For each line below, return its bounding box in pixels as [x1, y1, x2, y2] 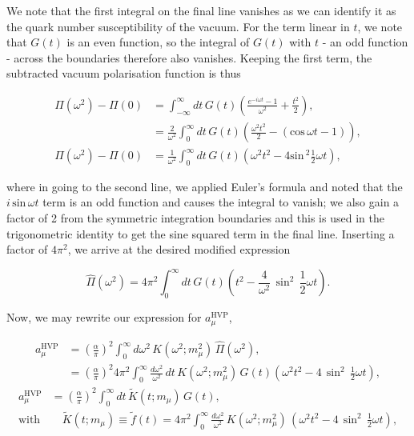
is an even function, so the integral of [66, 34, 250, 50]
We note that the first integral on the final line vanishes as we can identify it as [6, 2, 396, 18]
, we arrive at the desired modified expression [67, 241, 291, 258]
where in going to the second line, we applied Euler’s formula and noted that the [6, 178, 403, 194]
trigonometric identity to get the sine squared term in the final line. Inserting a [6, 225, 395, 242]
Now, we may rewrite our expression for [6, 309, 202, 326]
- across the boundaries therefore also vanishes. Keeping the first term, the [6, 49, 372, 66]
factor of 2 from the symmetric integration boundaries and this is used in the [6, 210, 384, 226]
